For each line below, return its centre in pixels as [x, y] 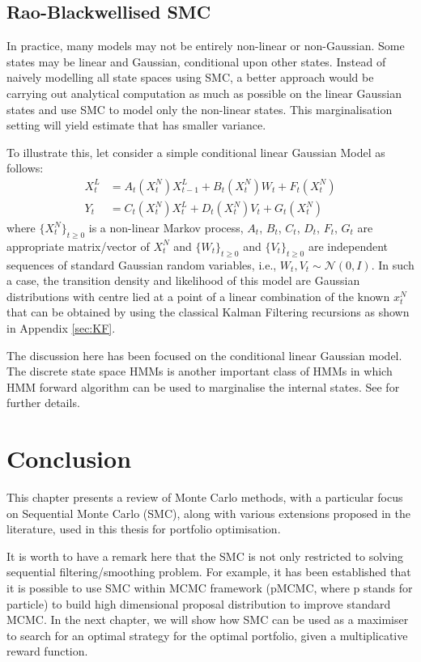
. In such [393, 264]
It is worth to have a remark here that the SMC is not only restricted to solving [205, 556]
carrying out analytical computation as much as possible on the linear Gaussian [204, 93]
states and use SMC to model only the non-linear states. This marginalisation [200, 109]
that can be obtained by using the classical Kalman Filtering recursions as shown [208, 312]
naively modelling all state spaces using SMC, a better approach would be [190, 77]
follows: [25, 168]
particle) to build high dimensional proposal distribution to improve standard [199, 603]
